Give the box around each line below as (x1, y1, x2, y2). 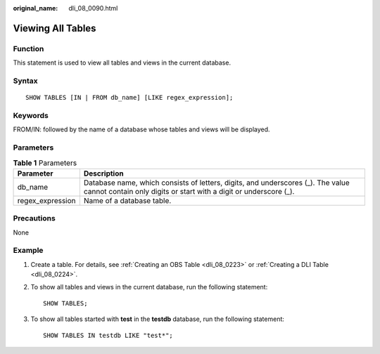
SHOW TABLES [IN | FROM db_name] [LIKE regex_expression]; (25, 93, 234, 102)
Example (13, 246, 44, 256)
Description (83, 169, 124, 178)
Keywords (13, 110, 49, 120)
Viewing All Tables (13, 22, 96, 34)
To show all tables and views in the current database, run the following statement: (30, 283, 268, 291)
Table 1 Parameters (13, 158, 77, 168)
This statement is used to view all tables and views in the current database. (13, 58, 232, 67)
